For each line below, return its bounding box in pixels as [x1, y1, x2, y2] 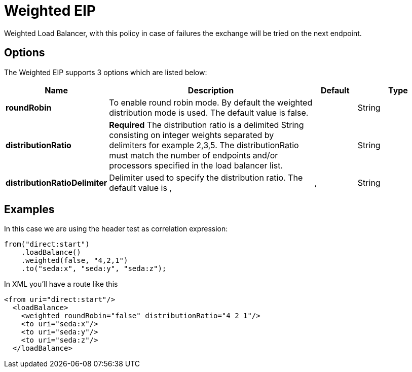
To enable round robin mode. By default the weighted [109, 97, 313, 108]
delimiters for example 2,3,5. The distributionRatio [109, 140, 299, 150]
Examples [4, 203, 55, 216]
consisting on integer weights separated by [109, 129, 274, 140]
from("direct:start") [4, 240, 90, 249]
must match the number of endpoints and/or [109, 150, 278, 160]
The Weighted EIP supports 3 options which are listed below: [4, 67, 207, 77]
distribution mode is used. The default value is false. [109, 107, 309, 118]
